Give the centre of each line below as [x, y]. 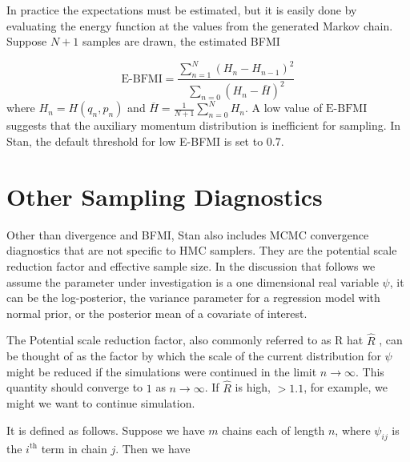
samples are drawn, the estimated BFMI [181, 41]
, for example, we [346, 387]
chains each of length [273, 430]
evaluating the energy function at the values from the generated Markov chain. [200, 25]
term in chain [74, 448]
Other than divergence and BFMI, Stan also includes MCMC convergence [188, 234]
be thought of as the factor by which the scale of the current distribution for [194, 356]
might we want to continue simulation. [101, 403]
